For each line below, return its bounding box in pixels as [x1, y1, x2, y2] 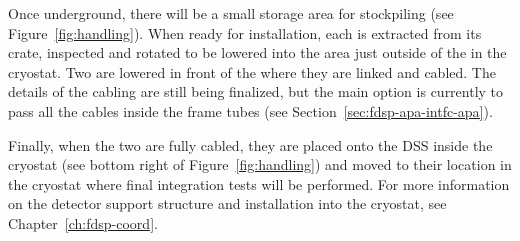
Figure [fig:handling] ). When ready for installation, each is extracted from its [8, 22, 482, 43]
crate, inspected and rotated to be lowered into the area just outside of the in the [8, 42, 507, 63]
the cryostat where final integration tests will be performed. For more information [8, 173, 510, 194]
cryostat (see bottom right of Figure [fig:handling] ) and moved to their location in [8, 154, 512, 175]
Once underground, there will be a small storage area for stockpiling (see [8, 3, 454, 23]
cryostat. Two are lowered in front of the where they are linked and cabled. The [8, 61, 496, 82]
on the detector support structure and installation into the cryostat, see [8, 193, 447, 214]
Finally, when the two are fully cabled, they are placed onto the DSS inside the [8, 134, 493, 155]
